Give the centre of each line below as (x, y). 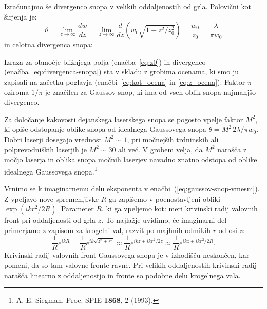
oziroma (17, 92)
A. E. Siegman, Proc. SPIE (59, 300)
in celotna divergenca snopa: (49, 44)
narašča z (232, 149)
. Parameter (75, 209)
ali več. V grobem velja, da (160, 149)
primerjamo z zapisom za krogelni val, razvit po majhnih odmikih (107, 230)
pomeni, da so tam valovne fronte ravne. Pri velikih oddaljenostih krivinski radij (130, 265)
